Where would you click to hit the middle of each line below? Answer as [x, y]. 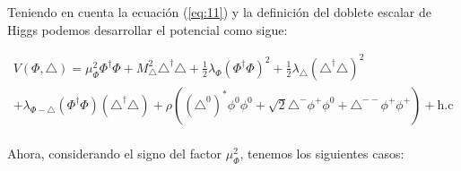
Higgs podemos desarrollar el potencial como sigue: [148, 29]
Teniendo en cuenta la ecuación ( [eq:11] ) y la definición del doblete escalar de [220, 12]
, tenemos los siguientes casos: [322, 154]
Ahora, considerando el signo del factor [115, 154]
